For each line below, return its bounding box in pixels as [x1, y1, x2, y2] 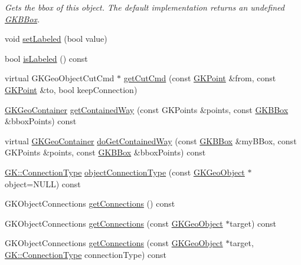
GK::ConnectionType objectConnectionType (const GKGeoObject [5, 165, 245, 178]
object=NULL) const [5, 177, 81, 190]
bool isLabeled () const [5, 52, 88, 64]
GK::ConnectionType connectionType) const [5, 248, 166, 260]
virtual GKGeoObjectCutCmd [5, 72, 114, 84]
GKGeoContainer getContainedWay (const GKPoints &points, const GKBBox [5, 103, 289, 115]
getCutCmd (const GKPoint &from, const [123, 72, 276, 84]
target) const [230, 217, 276, 229]
